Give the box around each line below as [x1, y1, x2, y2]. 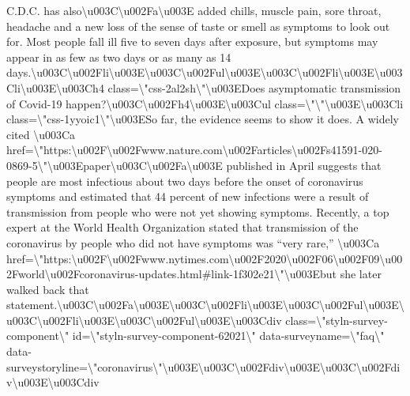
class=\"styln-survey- [285, 311, 388, 328]
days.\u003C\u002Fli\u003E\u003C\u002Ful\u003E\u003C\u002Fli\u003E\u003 [6, 64, 403, 81]
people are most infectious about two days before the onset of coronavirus [6, 172, 363, 189]
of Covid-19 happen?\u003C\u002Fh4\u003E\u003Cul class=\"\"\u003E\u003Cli [6, 95, 404, 111]
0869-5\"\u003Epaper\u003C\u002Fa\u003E [6, 157, 223, 173]
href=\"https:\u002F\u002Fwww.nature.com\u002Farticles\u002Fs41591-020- [6, 141, 382, 158]
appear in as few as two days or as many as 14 [6, 48, 231, 65]
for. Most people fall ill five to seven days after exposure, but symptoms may [6, 33, 378, 50]
